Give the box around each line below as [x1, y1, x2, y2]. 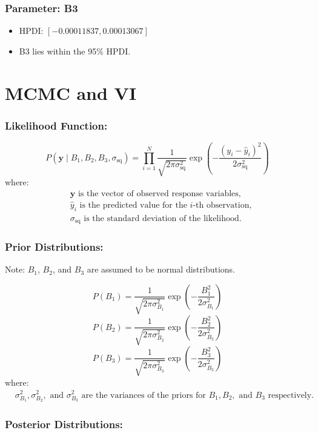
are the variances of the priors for [81, 391, 206, 400]
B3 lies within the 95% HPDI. [19, 44, 131, 57]
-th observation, [193, 200, 252, 210]
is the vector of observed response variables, [78, 189, 241, 198]
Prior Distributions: [5, 239, 104, 254]
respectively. [268, 391, 314, 400]
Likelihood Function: [5, 117, 108, 133]
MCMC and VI [5, 80, 137, 105]
